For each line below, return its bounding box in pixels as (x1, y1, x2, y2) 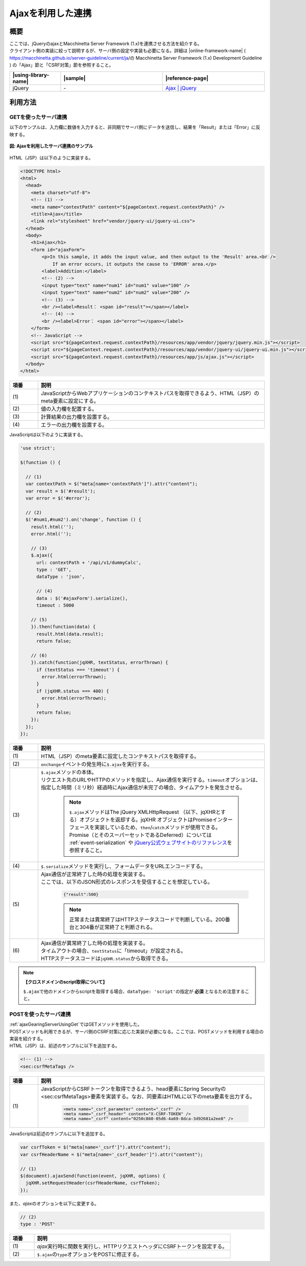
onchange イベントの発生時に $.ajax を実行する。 (41, 761, 153, 768)
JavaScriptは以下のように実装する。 (9, 432, 86, 438)
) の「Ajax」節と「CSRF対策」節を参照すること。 (9, 62, 114, 68)
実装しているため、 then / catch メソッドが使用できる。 (94, 824, 221, 831)
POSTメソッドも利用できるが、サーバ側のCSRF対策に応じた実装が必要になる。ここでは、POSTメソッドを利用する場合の (9, 1028, 264, 1034)
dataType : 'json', (36, 574, 85, 580)
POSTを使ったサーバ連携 (9, 1010, 71, 1017)
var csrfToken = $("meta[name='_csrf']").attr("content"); (20, 1145, 171, 1150)
